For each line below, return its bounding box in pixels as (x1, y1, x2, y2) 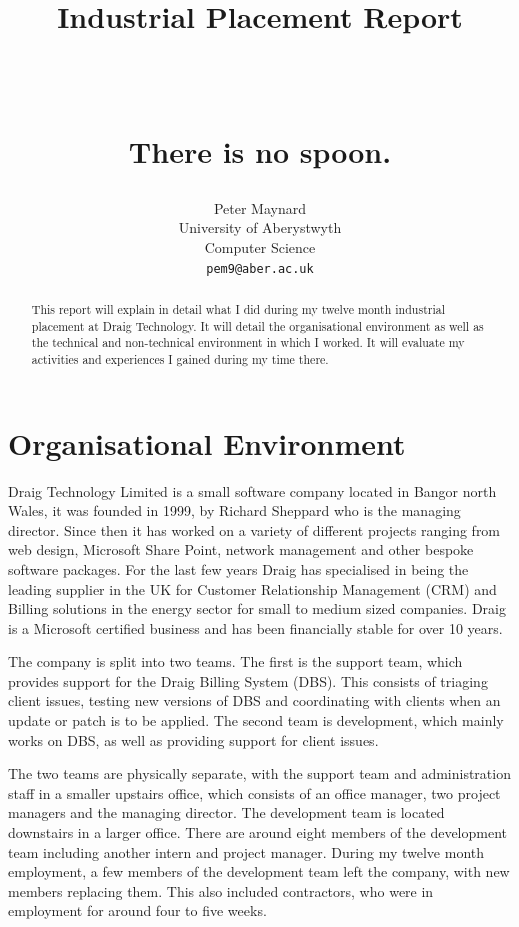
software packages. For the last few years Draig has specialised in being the (8, 558, 469, 579)
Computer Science (204, 236, 316, 257)
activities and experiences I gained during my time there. (31, 350, 329, 367)
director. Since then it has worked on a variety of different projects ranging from (8, 519, 501, 540)
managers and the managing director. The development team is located (8, 802, 445, 823)
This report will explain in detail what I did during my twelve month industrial (31, 300, 445, 317)
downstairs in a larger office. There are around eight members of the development (8, 822, 508, 843)
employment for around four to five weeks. (8, 900, 267, 921)
